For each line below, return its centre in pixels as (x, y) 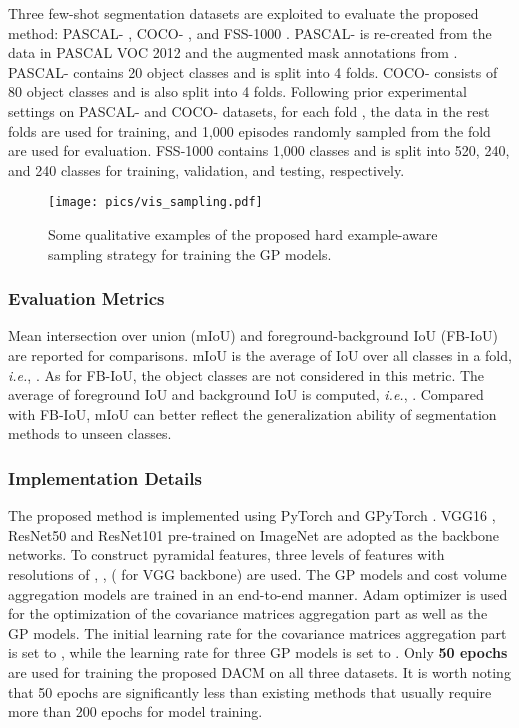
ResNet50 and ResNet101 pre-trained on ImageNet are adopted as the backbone (254, 534)
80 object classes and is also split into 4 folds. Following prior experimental (237, 91)
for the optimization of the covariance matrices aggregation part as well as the (248, 613)
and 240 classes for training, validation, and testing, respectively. (206, 169)
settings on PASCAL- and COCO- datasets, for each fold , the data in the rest (249, 110)
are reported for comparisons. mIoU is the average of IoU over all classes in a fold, (260, 355)
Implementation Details (105, 477)
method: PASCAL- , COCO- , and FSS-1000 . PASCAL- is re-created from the (250, 32)
